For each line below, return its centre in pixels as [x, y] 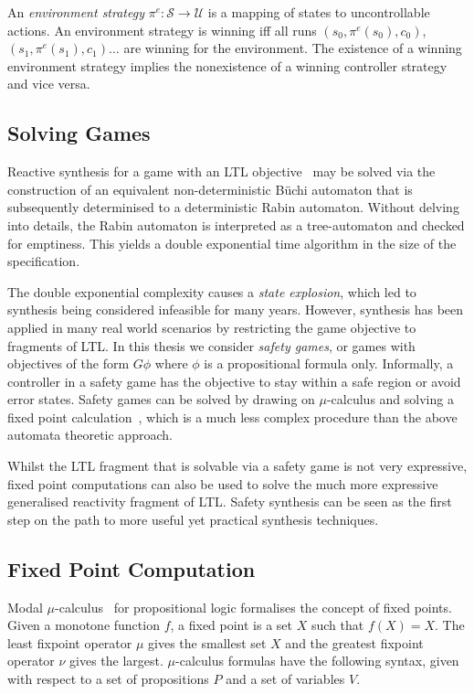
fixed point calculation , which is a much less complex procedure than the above [232, 416]
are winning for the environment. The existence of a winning [293, 48]
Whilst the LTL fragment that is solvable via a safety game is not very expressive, [237, 466]
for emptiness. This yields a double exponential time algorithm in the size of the [232, 243]
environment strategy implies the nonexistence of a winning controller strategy [227, 65]
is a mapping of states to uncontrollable [319, 12]
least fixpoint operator [70, 642]
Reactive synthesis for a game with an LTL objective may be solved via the [221, 171]
